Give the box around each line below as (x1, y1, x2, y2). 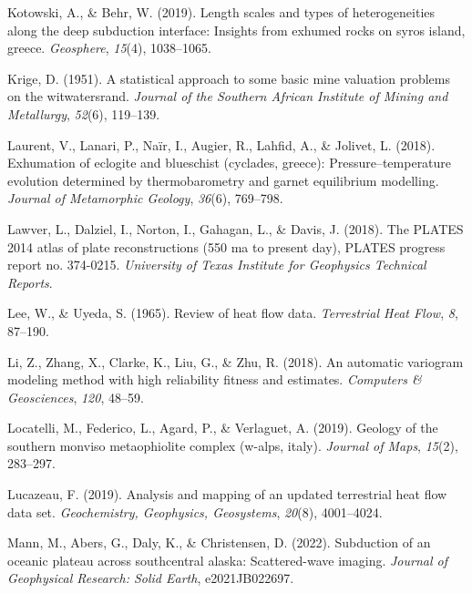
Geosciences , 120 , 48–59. (7, 387, 144, 406)
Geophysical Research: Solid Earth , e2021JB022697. (7, 568, 294, 588)
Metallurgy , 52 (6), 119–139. (7, 104, 160, 123)
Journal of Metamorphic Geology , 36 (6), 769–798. (7, 189, 283, 208)
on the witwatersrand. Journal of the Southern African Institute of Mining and (7, 87, 448, 106)
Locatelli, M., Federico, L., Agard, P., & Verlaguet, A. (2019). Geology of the (7, 418, 438, 437)
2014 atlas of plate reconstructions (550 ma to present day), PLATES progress (7, 237, 446, 256)
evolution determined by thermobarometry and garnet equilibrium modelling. (7, 170, 439, 189)
